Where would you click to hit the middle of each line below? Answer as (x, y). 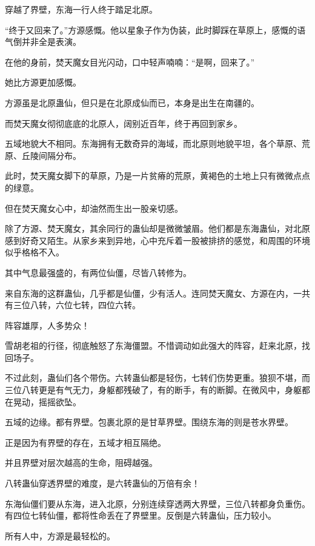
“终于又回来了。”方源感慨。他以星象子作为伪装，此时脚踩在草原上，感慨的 (151, 29)
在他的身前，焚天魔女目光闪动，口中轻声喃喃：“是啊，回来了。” (130, 62)
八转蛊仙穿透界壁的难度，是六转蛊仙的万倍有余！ (102, 483)
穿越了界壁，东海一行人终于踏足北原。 (81, 9)
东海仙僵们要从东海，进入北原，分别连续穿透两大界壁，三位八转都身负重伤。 (157, 503)
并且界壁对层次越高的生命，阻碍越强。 (81, 463)
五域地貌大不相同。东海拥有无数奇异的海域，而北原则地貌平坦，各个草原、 (153, 143)
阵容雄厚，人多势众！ (47, 325)
